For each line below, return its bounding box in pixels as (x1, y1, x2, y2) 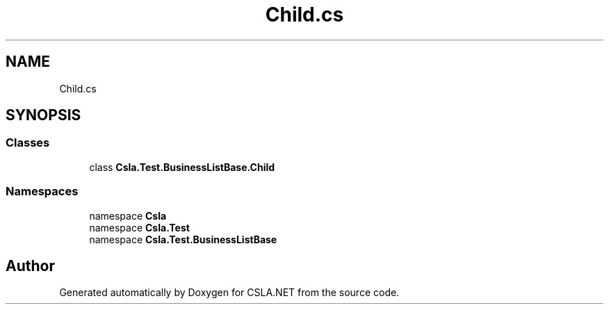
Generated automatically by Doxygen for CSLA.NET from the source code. (59, 286, 400, 299)
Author (6, 256, 55, 275)
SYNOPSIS (6, 106, 81, 124)
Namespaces (6, 184, 79, 199)
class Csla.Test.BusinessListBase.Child (89, 161, 275, 173)
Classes (6, 136, 50, 150)
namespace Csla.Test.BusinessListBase (89, 233, 277, 245)
